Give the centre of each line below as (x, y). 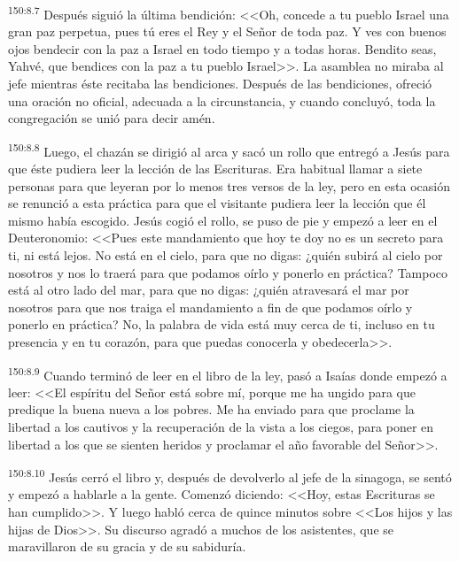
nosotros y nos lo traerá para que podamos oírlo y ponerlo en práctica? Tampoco (228, 272)
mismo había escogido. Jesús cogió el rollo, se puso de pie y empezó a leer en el (223, 220)
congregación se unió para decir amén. (112, 118)
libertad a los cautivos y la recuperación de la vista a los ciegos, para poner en (221, 427)
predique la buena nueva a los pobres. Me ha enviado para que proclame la (211, 409)
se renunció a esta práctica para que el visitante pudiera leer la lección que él (217, 203)
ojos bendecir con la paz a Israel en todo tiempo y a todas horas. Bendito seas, (222, 48)
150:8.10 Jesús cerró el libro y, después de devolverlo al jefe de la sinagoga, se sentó (230, 476)
